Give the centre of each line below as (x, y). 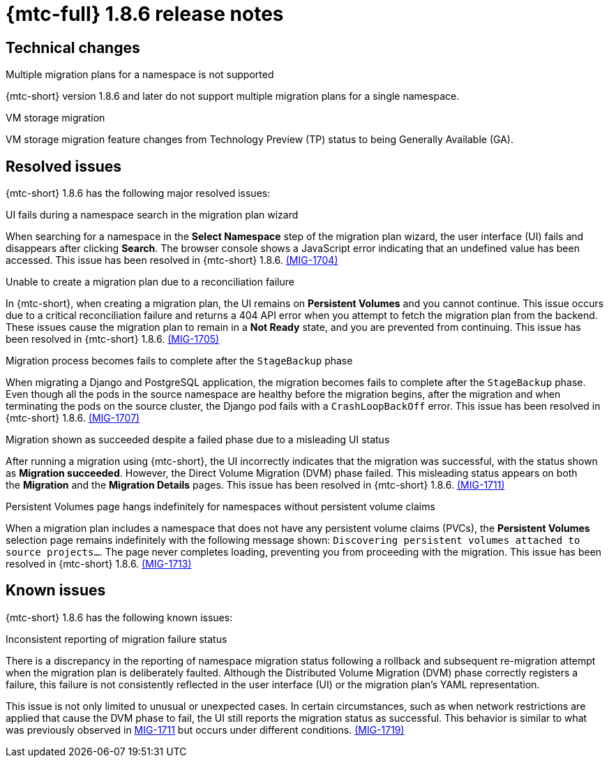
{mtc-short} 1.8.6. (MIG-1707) (73, 418)
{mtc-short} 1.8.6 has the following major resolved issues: (138, 193)
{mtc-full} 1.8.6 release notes (145, 14)
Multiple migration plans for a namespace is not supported (140, 75)
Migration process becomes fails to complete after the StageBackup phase (179, 361)
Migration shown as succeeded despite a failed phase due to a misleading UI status (198, 440)
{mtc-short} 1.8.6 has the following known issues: (119, 617)
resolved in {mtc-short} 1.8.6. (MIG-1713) (99, 564)
